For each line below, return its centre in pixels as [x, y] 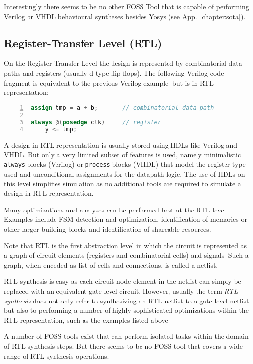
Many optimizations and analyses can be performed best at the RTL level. [116, 209]
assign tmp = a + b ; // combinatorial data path [123, 107]
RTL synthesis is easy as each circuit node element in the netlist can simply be [123, 281]
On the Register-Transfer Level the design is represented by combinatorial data [123, 63]
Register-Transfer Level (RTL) [83, 43]
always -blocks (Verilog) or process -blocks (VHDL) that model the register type [125, 164]
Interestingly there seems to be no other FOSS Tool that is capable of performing [126, 6]
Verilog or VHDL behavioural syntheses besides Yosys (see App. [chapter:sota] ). [125, 16]
